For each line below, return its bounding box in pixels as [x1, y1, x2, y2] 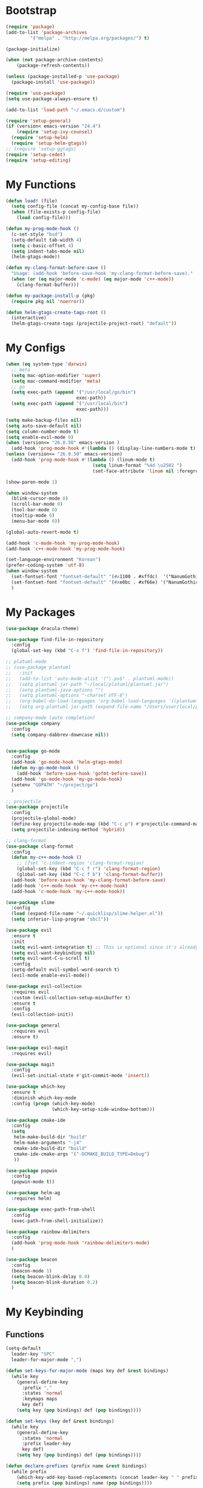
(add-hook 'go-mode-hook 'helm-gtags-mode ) [11, 759, 122, 766]
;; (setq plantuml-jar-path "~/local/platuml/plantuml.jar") [5, 681, 169, 687]
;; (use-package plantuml [5, 664, 71, 670]
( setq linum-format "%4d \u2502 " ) [92, 462, 182, 468]
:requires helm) [11, 1195, 52, 1201]
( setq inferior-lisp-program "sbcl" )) [11, 916, 110, 923]
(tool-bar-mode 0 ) [11, 507, 58, 513]
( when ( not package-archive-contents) [5, 57, 104, 63]
